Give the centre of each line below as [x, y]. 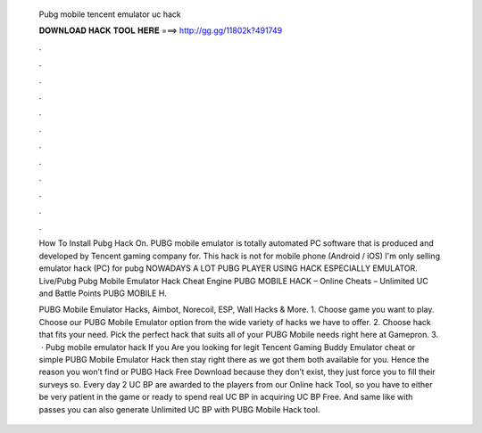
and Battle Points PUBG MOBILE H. [103, 293]
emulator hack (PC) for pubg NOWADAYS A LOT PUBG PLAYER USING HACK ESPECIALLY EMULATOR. [229, 268]
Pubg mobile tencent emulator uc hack [110, 14]
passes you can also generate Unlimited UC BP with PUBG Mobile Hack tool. [179, 409]
